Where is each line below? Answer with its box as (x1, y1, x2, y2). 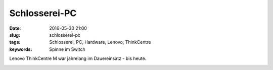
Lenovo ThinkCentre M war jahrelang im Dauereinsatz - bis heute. (9, 55, 147, 61)
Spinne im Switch (49, 46, 85, 52)
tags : (9, 39, 21, 45)
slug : (9, 32, 20, 38)
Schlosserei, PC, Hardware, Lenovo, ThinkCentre (49, 39, 151, 45)
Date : (9, 25, 21, 31)
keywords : (9, 46, 32, 52)
